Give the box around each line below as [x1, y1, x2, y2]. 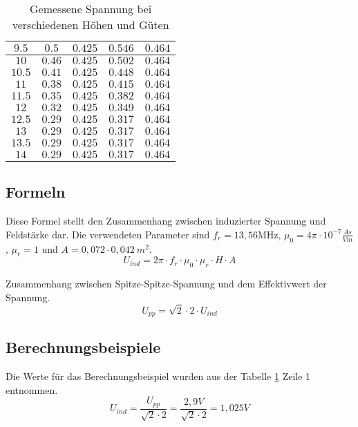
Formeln [6, 181, 66, 202]
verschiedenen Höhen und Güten [12, 17, 169, 32]
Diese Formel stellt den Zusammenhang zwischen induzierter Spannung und [6, 213, 326, 228]
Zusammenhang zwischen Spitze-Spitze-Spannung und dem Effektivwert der [6, 276, 327, 291]
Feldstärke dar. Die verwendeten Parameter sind [6, 227, 210, 241]
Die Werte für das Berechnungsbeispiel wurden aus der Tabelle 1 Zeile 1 [6, 369, 311, 383]
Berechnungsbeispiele [6, 336, 161, 358]
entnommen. [6, 382, 58, 397]
